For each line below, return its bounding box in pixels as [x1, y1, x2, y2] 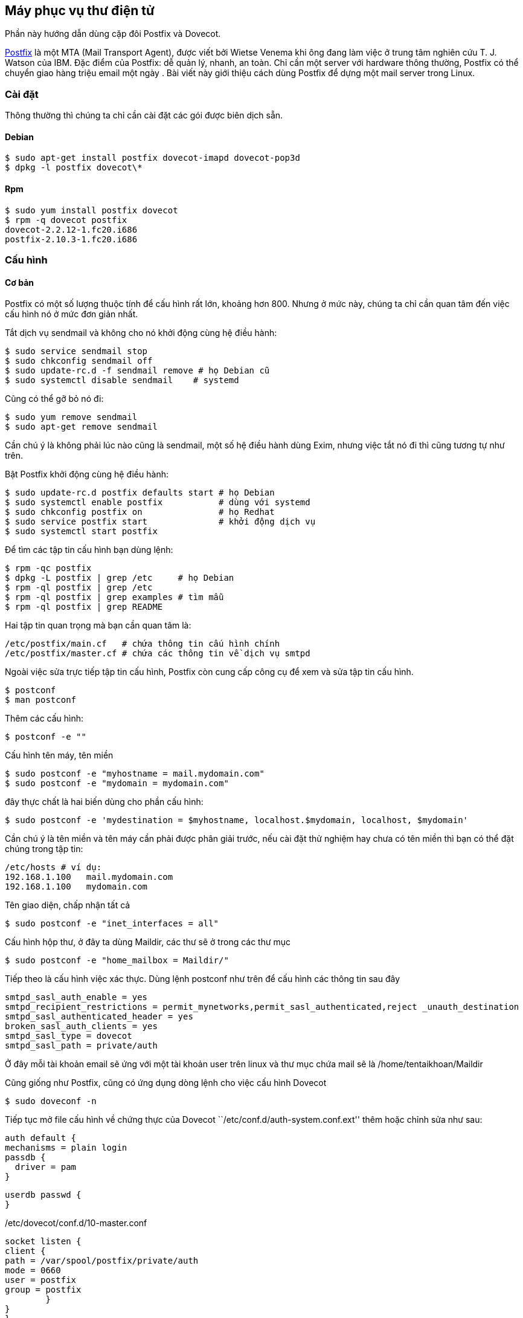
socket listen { [5, 1236, 82, 1247]
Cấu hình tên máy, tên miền [5, 750, 114, 761]
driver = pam [14, 1162, 77, 1172]
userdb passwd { [5, 1190, 82, 1200]
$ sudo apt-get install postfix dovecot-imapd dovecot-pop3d [5, 153, 300, 163]
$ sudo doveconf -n [5, 1096, 97, 1106]
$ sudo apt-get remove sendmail [5, 422, 158, 432]
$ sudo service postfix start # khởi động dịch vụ [5, 517, 316, 527]
